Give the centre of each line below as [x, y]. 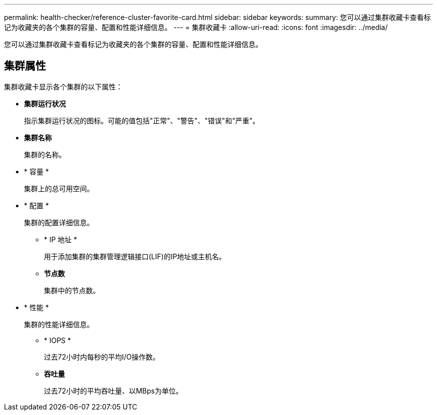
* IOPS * [58, 340]
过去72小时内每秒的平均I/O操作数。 [102, 357]
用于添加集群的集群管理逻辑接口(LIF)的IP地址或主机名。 [135, 256]
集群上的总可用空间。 [59, 188]
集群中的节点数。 [72, 290]
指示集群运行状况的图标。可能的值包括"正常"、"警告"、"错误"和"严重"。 [142, 120]
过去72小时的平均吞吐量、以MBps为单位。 [113, 391]
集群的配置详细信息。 [59, 222]
